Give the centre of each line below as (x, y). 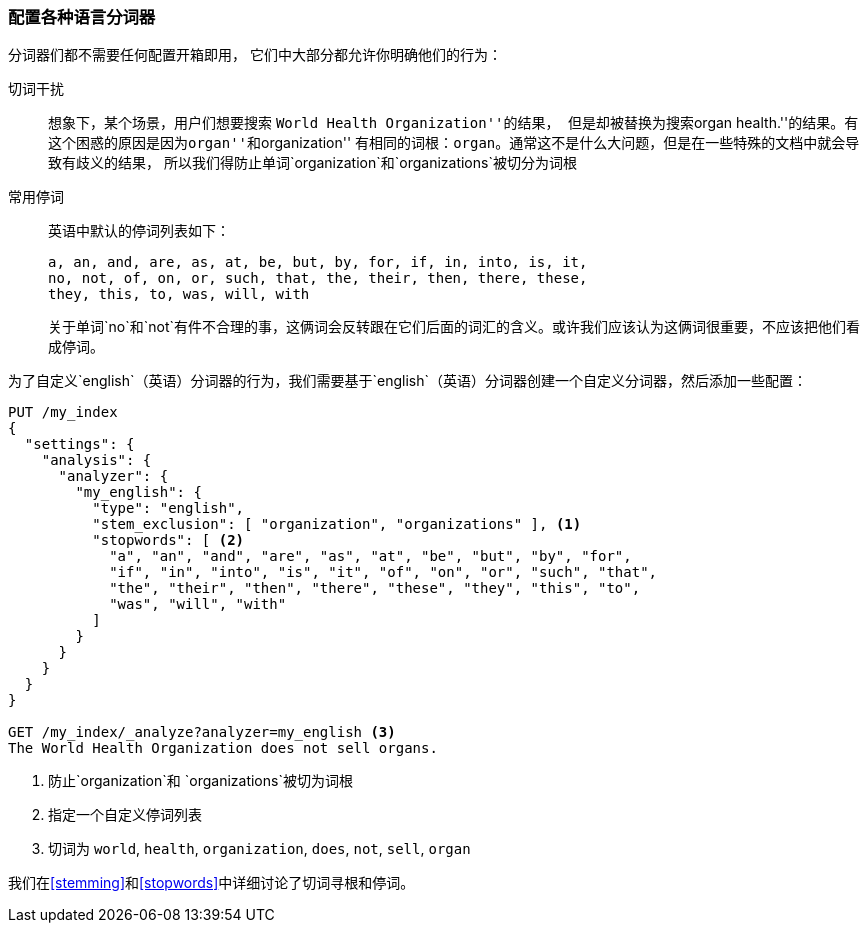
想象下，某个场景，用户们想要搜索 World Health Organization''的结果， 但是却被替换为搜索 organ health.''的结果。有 (453, 123)
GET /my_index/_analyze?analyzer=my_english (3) (202, 732)
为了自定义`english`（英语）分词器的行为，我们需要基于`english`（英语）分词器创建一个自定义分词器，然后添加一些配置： (408, 381)
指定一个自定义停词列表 (125, 815)
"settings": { (79, 444)
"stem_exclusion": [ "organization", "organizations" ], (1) (337, 524)
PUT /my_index (63, 412)
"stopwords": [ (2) (168, 540)
